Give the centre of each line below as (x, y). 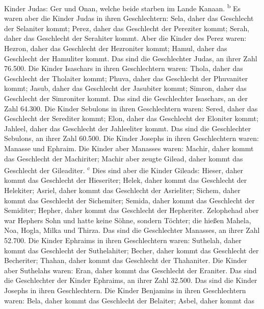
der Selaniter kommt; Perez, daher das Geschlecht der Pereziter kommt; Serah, (127, 28)
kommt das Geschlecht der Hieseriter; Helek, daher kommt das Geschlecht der (126, 180)
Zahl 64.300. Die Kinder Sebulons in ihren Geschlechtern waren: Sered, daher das (131, 108)
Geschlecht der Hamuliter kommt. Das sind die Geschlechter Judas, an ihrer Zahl (131, 58)
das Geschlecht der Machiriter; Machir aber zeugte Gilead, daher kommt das (124, 158)
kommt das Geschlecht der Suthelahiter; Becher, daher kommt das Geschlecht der (131, 250)
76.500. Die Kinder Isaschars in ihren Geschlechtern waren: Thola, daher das (124, 68)
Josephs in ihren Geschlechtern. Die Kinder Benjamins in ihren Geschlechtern (125, 290)
